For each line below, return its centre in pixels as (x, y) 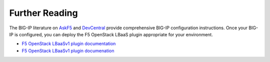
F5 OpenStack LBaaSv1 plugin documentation (69, 44)
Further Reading (43, 13)
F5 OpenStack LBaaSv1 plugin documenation (68, 51)
